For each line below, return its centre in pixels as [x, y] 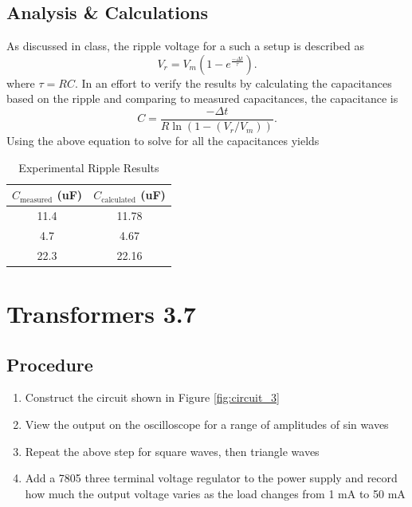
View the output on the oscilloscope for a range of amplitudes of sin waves [207, 424]
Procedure [50, 364]
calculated [119, 200]
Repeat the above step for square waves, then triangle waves [172, 451]
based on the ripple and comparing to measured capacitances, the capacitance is [202, 98]
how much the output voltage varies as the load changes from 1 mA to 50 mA [215, 493]
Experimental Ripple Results [89, 167]
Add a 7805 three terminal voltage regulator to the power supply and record [211, 478]
